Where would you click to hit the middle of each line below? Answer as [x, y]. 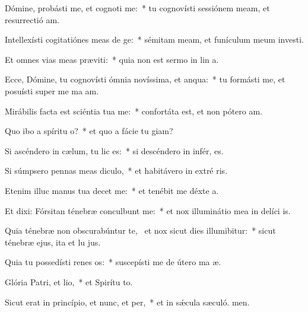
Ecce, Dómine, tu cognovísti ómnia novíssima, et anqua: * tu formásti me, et [145, 79]
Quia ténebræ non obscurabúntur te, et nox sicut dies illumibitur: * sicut [140, 230]
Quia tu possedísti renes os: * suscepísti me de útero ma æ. [113, 262]
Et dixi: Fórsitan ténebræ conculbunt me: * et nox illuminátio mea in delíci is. [148, 210]
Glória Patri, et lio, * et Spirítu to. [69, 281]
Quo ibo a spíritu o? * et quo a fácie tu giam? [89, 131]
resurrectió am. [32, 19]
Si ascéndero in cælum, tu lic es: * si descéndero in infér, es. [114, 150]
